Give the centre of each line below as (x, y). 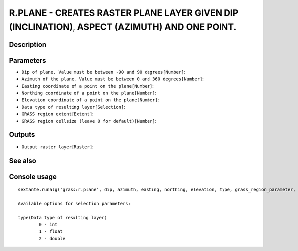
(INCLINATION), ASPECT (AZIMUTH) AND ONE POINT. (123, 27)
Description (28, 44)
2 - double (52, 238)
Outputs (22, 135)
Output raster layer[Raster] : (58, 147)
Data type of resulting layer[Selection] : (73, 107)
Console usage (33, 177)
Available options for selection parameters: (74, 204)
